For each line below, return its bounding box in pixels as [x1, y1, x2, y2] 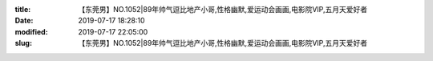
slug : [14, 39, 32, 48]
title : [14, 5, 31, 14]
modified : [14, 26, 48, 36]
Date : [14, 16, 34, 26]
